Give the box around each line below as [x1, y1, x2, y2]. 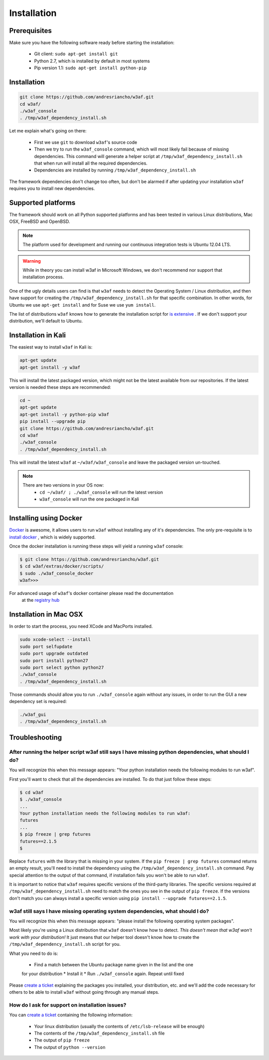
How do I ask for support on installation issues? [9, 1001, 127, 1008]
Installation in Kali [9, 331, 66, 340]
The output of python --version [34, 1044, 106, 1050]
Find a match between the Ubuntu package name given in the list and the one [34, 961, 194, 967]
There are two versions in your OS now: [22, 482, 104, 488]
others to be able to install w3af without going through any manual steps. [9, 989, 159, 995]
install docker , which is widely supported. [9, 534, 96, 540]
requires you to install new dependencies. [9, 185, 95, 191]
